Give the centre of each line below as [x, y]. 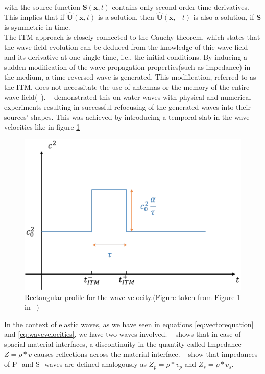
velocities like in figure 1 [42, 127]
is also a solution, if [224, 17]
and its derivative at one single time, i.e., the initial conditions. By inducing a [126, 57]
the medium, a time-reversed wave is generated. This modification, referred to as [130, 77]
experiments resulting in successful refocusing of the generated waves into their [127, 107]
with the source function [42, 7]
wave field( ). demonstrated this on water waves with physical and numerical [128, 97]
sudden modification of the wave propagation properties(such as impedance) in [127, 67]
